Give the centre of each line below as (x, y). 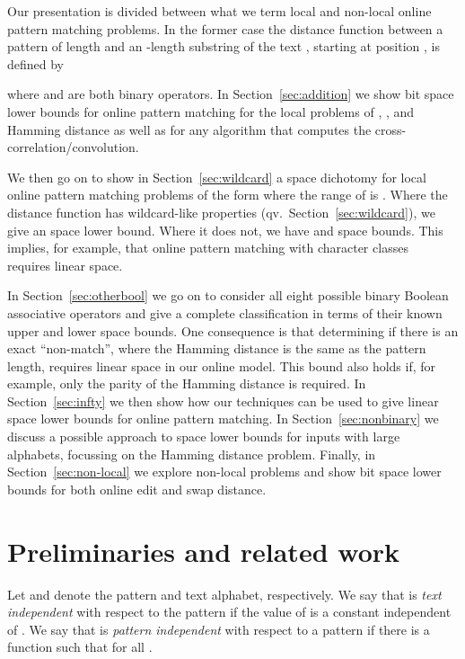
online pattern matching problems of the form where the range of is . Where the (228, 195)
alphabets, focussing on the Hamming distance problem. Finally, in (192, 454)
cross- (390, 129)
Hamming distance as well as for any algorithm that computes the (189, 129)
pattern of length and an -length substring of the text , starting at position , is (224, 46)
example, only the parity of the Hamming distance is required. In (187, 383)
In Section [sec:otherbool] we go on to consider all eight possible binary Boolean (228, 295)
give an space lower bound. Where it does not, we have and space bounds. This (225, 230)
